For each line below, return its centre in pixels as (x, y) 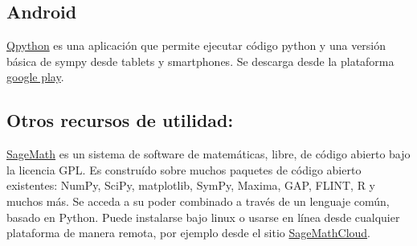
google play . (35, 77)
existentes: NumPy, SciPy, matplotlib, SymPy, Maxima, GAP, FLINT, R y (191, 185)
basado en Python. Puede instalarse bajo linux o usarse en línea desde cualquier (203, 217)
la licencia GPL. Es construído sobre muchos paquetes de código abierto (184, 169)
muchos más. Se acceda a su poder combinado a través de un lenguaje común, (198, 201)
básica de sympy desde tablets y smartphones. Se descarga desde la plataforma (200, 61)
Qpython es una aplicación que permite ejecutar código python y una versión (196, 45)
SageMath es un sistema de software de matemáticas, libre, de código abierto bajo (208, 154)
